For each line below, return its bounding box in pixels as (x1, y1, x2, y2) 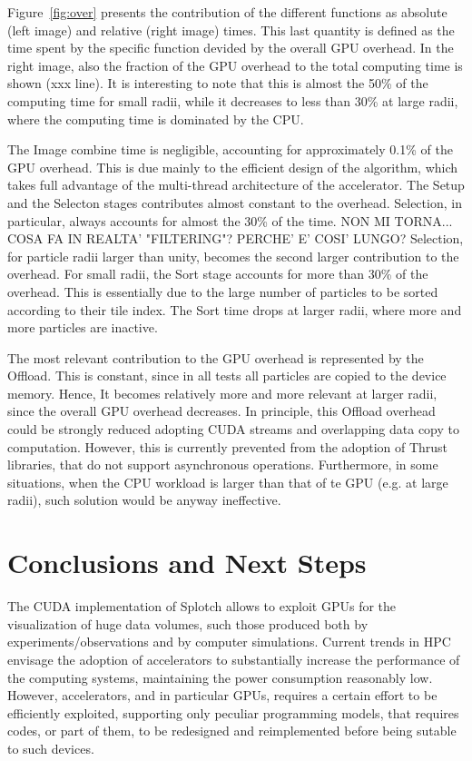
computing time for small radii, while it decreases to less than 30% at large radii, (7, 91, 458, 110)
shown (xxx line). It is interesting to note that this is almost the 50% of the (7, 74, 428, 93)
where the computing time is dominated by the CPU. (7, 109, 304, 128)
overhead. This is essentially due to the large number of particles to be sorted (7, 282, 438, 301)
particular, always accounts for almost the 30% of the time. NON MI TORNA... (7, 211, 453, 230)
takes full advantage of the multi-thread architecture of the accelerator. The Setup (7, 175, 465, 194)
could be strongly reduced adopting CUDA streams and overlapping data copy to (7, 420, 459, 439)
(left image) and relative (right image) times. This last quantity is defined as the (7, 20, 455, 39)
